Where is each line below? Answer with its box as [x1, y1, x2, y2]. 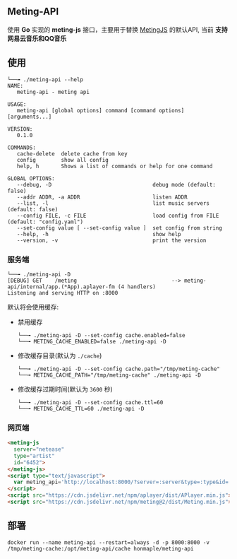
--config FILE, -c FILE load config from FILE [16, 212, 219, 219]
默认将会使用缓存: [7, 302, 59, 311]
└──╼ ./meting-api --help [7, 76, 83, 83]
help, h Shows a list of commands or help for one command [16, 163, 213, 170]
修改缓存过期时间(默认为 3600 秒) [17, 384, 113, 393]
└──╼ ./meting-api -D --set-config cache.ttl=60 [17, 399, 164, 406]
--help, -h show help [16, 230, 181, 237]
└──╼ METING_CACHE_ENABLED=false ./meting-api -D [17, 338, 167, 345]
